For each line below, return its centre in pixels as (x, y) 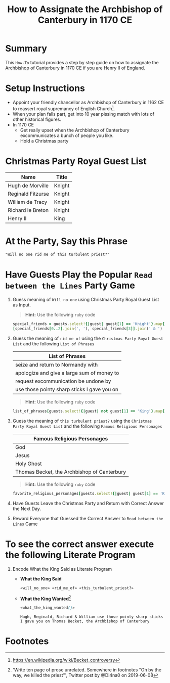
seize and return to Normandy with (56, 365)
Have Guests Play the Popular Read (79, 275)
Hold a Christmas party (44, 141)
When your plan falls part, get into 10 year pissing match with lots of (83, 114)
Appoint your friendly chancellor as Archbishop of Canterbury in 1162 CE (88, 102)
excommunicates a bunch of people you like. (67, 135)
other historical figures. (37, 119)
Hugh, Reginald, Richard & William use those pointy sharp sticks (92, 617)
